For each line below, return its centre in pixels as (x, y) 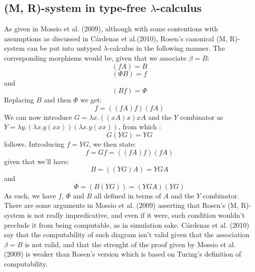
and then (58, 100)
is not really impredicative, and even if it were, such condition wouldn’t (136, 215)
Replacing (19, 100)
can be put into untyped (64, 48)
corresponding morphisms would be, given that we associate (95, 57)
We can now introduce (38, 117)
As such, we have (30, 195)
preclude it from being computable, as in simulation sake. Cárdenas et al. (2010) (127, 225)
